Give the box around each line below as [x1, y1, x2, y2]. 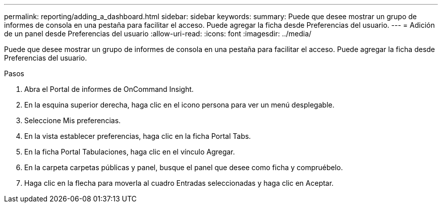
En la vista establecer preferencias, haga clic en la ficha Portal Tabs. [24, 132, 251, 140]
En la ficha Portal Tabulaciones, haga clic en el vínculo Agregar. [24, 147, 235, 156]
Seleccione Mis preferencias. [24, 116, 121, 125]
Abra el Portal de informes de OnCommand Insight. [24, 85, 194, 93]
